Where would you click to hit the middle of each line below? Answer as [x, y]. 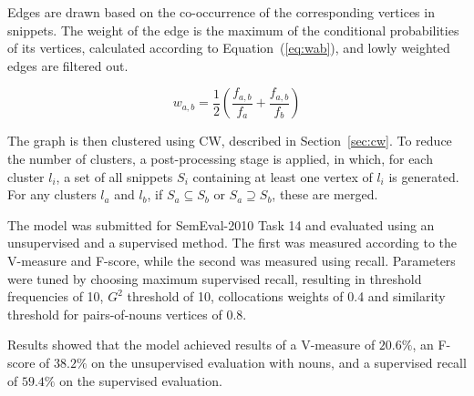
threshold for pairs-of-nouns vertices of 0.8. [127, 314]
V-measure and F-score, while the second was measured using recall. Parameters [232, 260]
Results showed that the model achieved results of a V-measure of [191, 345]
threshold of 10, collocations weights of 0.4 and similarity [286, 296]
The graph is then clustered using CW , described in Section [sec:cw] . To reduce [230, 141]
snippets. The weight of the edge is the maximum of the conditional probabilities [233, 30]
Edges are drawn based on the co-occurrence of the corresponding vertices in [221, 12]
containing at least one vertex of [283, 176]
